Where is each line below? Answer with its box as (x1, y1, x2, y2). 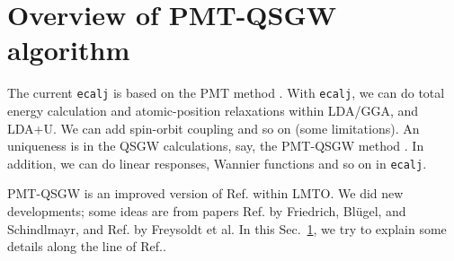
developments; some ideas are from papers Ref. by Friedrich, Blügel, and (7, 202, 406, 220)
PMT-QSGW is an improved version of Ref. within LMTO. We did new (7, 184, 404, 203)
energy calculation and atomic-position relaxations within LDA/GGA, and (7, 100, 419, 119)
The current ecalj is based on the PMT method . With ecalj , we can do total (7, 83, 445, 102)
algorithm (7, 31, 130, 68)
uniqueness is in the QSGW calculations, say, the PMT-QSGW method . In (7, 136, 424, 155)
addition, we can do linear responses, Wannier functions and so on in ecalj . (7, 153, 427, 172)
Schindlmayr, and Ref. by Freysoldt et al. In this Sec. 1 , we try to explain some (7, 219, 447, 238)
